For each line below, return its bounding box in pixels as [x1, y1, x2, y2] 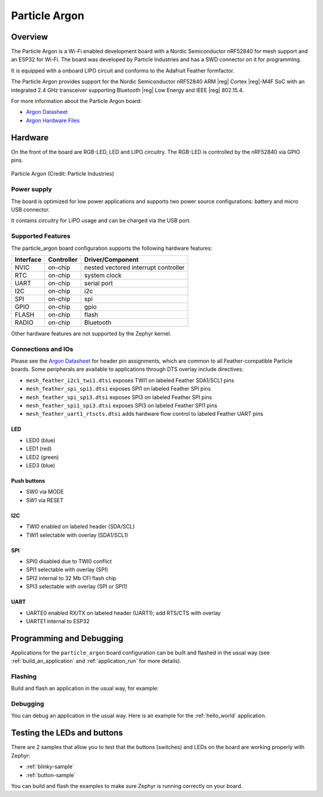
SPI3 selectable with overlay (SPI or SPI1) [26, 583, 128, 590]
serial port [84, 279, 113, 287]
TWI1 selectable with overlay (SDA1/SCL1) [26, 531, 129, 539]
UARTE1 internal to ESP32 [26, 617, 90, 624]
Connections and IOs [11, 345, 74, 353]
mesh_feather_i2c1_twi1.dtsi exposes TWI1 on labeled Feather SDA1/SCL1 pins [26, 376, 234, 384]
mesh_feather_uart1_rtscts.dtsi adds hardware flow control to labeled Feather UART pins [26, 410, 263, 418]
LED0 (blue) [26, 436, 56, 443]
